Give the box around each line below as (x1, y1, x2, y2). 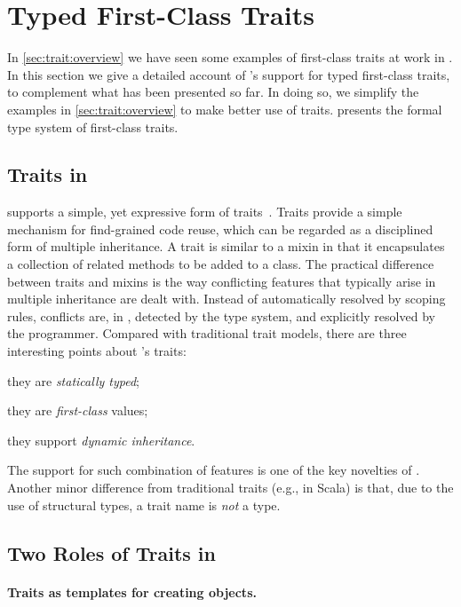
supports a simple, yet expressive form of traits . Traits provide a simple (7, 202, 402, 221)
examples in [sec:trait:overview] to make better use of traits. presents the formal (7, 99, 442, 118)
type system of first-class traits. (7, 117, 179, 136)
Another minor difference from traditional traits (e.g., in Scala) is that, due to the (7, 478, 454, 497)
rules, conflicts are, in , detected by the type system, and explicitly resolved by (7, 306, 435, 325)
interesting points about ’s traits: (7, 342, 187, 360)
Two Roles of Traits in (7, 539, 216, 566)
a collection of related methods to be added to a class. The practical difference (7, 255, 434, 273)
